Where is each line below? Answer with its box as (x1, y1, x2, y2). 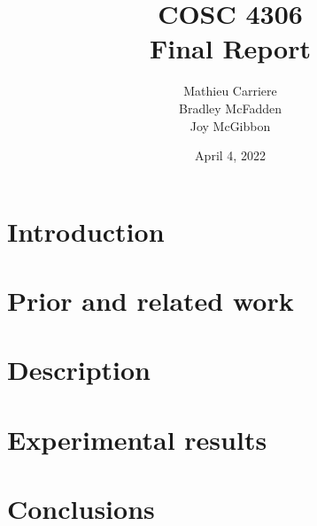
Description (7, 352, 151, 388)
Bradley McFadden (179, 98, 282, 117)
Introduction (7, 213, 165, 249)
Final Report (149, 30, 311, 66)
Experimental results (7, 421, 267, 457)
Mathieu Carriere (183, 81, 277, 100)
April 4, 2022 (195, 146, 266, 165)
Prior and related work (7, 282, 294, 319)
